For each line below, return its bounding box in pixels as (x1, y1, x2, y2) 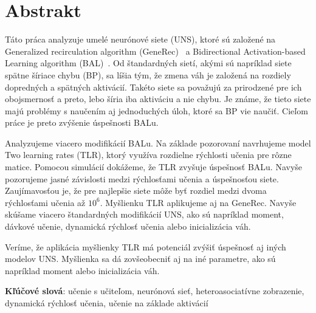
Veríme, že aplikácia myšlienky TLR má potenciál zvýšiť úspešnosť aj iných (5, 240, 286, 253)
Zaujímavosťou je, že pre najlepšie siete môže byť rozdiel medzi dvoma (5, 184, 267, 197)
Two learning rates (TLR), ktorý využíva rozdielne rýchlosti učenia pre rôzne (5, 148, 292, 161)
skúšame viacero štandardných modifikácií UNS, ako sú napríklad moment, (5, 208, 284, 221)
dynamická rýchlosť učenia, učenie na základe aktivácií (5, 297, 208, 309)
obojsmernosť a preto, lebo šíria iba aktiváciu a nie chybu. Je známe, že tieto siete (5, 92, 311, 105)
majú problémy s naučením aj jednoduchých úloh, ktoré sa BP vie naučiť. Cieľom (5, 104, 308, 117)
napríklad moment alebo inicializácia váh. (5, 264, 160, 277)
